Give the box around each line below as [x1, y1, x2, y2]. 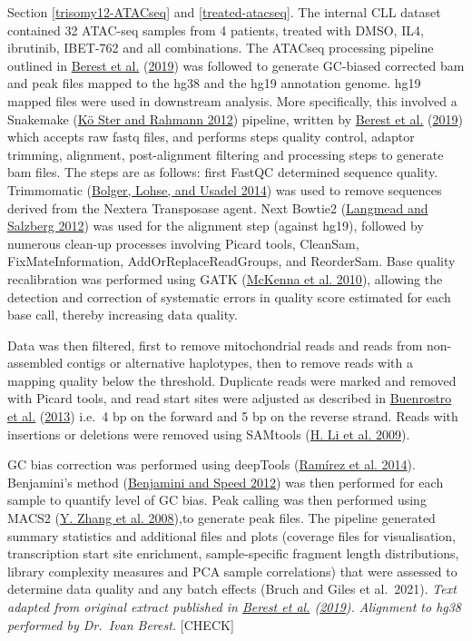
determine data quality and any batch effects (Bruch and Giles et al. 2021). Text [7, 579, 457, 598]
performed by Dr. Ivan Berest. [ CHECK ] [7, 615, 234, 634]
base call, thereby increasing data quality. [7, 305, 238, 324]
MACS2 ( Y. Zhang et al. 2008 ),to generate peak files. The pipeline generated [7, 508, 436, 528]
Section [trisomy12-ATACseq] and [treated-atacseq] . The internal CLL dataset [7, 3, 441, 21]
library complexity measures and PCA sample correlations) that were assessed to [7, 561, 457, 580]
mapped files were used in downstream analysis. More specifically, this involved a [7, 91, 457, 110]
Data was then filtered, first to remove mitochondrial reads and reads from [7, 335, 423, 354]
